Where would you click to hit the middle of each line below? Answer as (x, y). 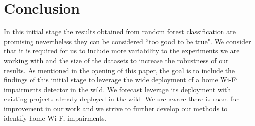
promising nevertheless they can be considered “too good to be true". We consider (127, 41)
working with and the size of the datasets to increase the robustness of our (116, 60)
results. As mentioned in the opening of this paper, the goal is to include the (120, 70)
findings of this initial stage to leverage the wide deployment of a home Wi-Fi (121, 80)
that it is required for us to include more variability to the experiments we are (122, 51)
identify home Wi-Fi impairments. (55, 118)
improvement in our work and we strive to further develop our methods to (116, 108)
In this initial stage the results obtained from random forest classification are (120, 32)
